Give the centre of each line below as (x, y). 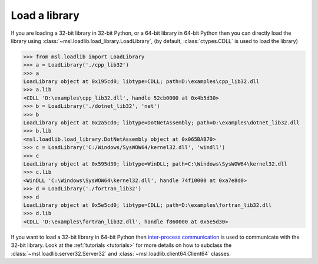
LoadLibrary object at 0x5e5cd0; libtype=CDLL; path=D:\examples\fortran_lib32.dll (148, 205)
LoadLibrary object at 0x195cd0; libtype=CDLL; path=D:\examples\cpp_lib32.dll (141, 82)
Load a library (45, 15)
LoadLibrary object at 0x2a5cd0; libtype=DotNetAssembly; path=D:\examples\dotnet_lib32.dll (161, 123)
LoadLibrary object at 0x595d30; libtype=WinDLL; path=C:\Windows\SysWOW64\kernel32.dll (155, 164)
